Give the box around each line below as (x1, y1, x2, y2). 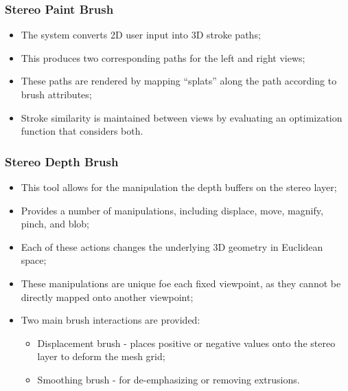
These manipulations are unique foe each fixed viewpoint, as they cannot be (21, 276, 341, 290)
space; (21, 253, 47, 267)
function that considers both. (21, 124, 143, 138)
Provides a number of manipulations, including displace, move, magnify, (21, 203, 323, 217)
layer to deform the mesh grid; (37, 349, 165, 364)
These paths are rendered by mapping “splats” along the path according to (21, 74, 337, 88)
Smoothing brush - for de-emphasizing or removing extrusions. (37, 372, 300, 386)
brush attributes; (21, 87, 92, 101)
